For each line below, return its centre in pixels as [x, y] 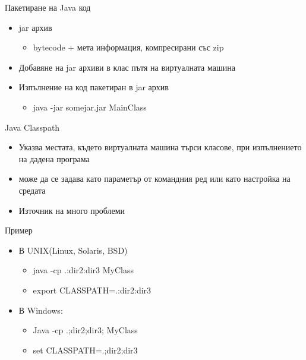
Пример [19, 230]
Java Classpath [32, 127]
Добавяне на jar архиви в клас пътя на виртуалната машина [127, 67]
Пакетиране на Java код [48, 7]
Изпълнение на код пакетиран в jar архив [94, 87]
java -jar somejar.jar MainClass [90, 107]
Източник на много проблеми [72, 210]
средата [32, 190]
